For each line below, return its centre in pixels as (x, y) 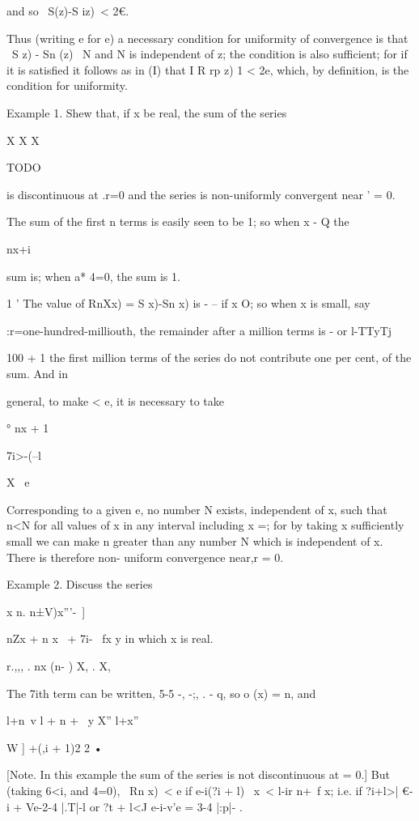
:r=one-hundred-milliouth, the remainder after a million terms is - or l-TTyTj (199, 330)
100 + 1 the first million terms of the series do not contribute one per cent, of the (209, 357)
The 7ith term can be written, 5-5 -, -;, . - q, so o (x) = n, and (161, 693)
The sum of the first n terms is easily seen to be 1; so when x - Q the (178, 221)
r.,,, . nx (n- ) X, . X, (59, 666)
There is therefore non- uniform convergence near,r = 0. (145, 557)
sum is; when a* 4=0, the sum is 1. (93, 276)
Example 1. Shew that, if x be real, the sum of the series (147, 112)
